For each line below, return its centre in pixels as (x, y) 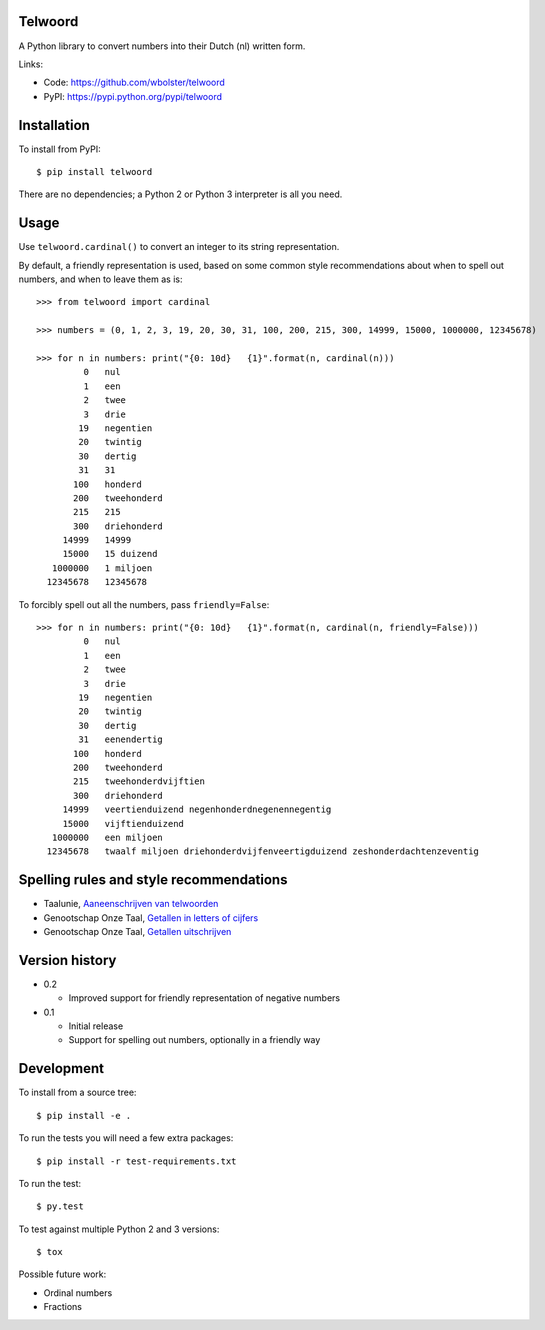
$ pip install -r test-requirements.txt (136, 1161)
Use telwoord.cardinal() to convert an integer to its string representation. (179, 247)
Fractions (63, 1307)
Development (61, 1068)
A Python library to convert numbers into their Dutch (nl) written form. (162, 46)
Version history (67, 960)
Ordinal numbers (78, 1292)
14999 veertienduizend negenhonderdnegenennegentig (197, 809)
